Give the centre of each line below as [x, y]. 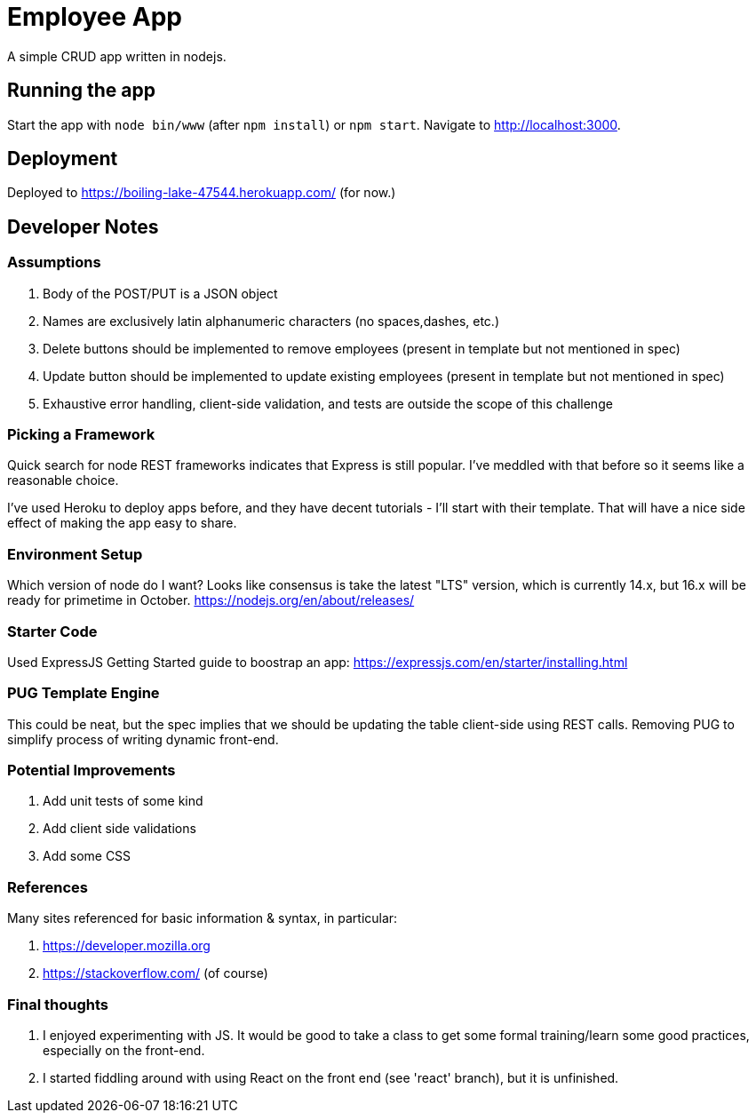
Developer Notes [83, 226]
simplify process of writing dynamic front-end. [143, 739]
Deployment [63, 159]
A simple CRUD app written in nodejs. [117, 56]
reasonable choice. [63, 481]
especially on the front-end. [124, 1050]
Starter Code [52, 631]
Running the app [81, 91]
